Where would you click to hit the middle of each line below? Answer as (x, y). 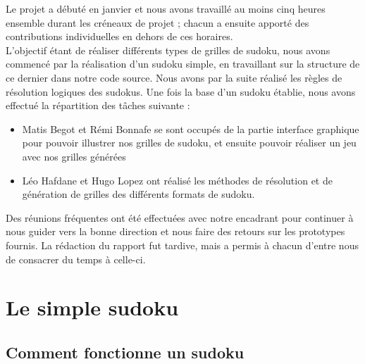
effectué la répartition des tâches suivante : (98, 105)
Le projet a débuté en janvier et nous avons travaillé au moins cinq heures (166, 8)
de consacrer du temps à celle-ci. (76, 259)
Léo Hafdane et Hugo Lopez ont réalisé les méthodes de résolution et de (177, 180)
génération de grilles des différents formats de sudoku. (138, 194)
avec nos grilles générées (74, 156)
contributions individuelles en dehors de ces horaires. (119, 36)
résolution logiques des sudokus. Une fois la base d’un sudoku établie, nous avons (181, 91)
